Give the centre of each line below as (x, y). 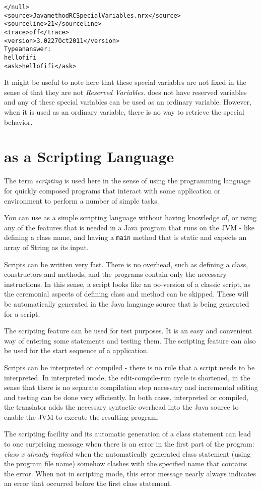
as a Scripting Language (89, 156)
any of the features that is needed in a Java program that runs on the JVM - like (129, 227)
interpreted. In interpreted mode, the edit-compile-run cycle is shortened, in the (127, 377)
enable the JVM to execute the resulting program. (82, 416)
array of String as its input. (46, 247)
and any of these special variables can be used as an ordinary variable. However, (128, 102)
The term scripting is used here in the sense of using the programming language (127, 181)
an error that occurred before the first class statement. (88, 483)
